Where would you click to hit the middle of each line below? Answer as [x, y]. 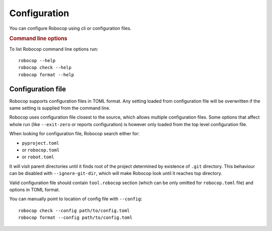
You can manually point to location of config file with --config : [76, 199]
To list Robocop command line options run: [54, 49]
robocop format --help [46, 75]
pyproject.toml [41, 143]
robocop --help [37, 60]
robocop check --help [45, 68]
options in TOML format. [35, 190]
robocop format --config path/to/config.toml [76, 218]
